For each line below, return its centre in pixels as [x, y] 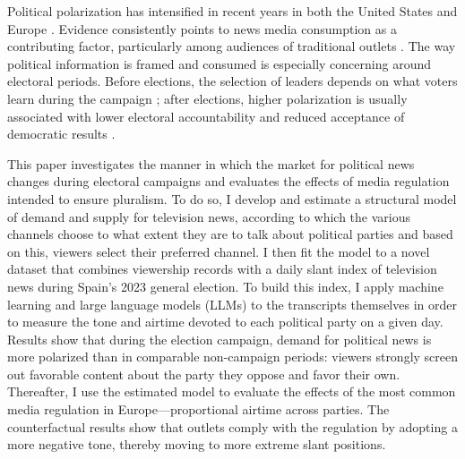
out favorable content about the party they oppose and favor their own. [204, 374]
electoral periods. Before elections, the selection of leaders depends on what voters [232, 81]
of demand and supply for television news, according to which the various [209, 216]
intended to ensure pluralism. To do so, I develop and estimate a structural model [232, 198]
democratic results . [61, 134]
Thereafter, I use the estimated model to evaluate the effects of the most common [232, 391]
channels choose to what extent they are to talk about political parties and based [230, 234]
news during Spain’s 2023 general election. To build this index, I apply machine [225, 286]
